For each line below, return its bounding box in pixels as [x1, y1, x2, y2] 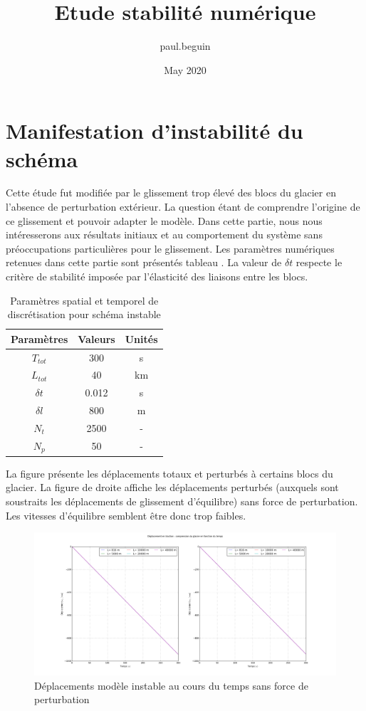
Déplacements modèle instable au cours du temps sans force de [34, 678, 308, 692]
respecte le [296, 255, 343, 270]
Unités [125, 331, 158, 346]
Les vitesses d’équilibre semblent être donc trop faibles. [6, 507, 246, 522]
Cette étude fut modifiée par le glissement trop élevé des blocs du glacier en [6, 185, 336, 200]
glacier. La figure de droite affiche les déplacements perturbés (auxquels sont [6, 480, 339, 495]
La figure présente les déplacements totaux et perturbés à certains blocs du [6, 465, 333, 480]
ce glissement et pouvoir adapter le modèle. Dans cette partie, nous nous [6, 213, 323, 228]
